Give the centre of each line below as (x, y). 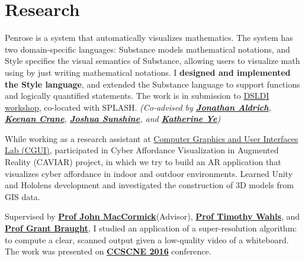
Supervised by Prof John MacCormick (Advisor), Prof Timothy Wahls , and (152, 216)
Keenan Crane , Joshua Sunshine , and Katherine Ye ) (113, 119)
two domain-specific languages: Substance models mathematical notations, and (147, 49)
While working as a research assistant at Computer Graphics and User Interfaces (152, 138)
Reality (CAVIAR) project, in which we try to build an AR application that (143, 162)
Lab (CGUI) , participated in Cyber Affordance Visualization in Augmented (142, 150)
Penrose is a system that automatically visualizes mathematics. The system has (149, 38)
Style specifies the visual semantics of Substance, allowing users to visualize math (152, 61)
